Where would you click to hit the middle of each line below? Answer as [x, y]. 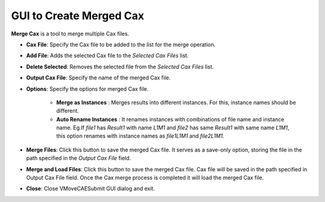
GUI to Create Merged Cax [78, 16]
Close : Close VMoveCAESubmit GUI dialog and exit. [91, 189]
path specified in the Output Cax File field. [79, 158]
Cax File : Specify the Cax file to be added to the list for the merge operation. [121, 44]
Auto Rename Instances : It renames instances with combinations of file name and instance [170, 119]
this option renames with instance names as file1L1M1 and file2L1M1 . [141, 136]
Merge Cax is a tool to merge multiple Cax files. [70, 34]
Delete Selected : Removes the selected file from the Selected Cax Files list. [120, 67]
